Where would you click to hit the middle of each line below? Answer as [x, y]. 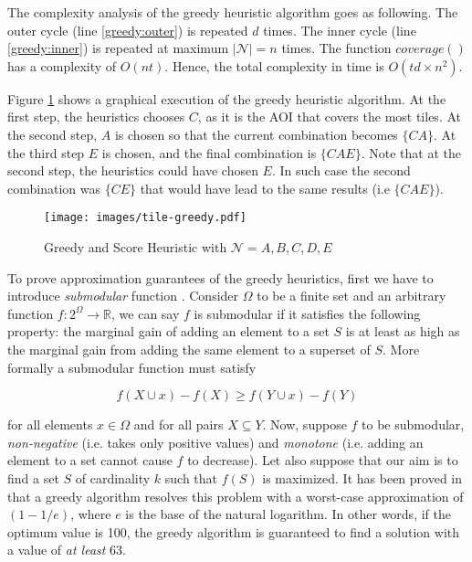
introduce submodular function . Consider [123, 296]
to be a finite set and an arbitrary [351, 296]
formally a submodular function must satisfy [132, 367]
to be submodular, [413, 424]
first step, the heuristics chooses [96, 117]
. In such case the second [341, 170]
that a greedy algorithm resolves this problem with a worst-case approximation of [236, 496]
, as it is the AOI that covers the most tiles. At [329, 117]
